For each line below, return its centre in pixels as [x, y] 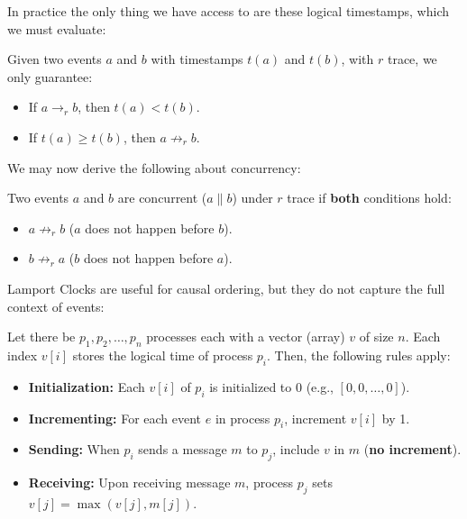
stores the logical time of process [163, 355]
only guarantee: [50, 76]
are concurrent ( [162, 198]
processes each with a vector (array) [246, 337]
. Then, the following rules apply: [359, 355]
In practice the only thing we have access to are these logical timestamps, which [228, 11]
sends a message [183, 449]
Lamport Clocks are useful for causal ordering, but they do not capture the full [226, 288]
